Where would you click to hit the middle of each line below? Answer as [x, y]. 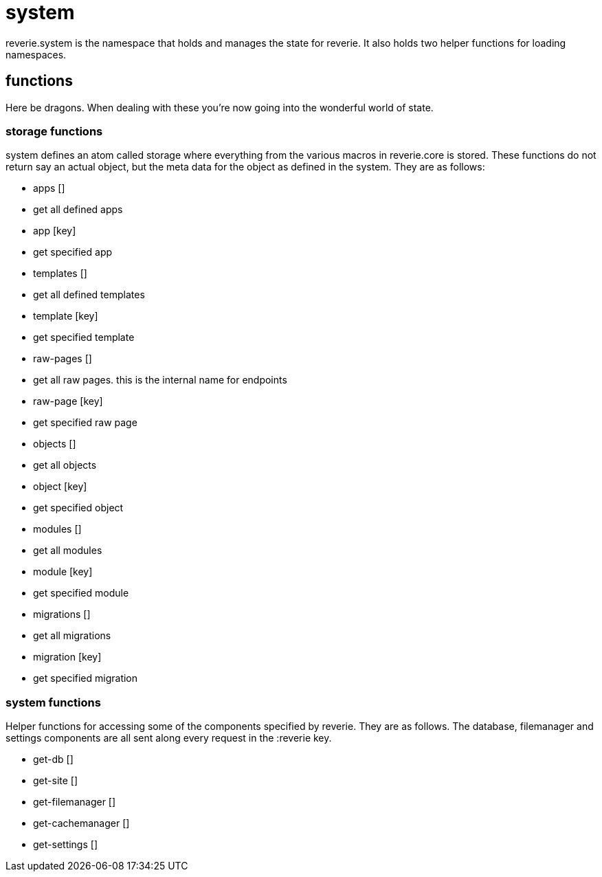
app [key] [55, 231]
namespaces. [36, 54]
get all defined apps [78, 210]
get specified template [84, 337]
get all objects [65, 465]
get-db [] [53, 759]
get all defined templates [89, 295]
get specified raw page [85, 423]
